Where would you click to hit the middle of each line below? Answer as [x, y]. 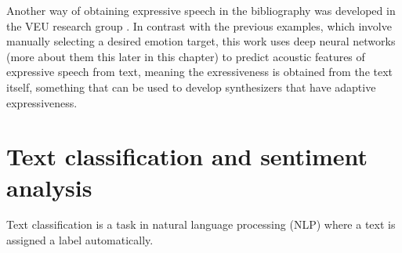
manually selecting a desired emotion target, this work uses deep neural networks [201, 41]
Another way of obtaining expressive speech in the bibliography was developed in [201, 10]
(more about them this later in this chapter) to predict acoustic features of [186, 56]
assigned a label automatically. [80, 240]
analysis [49, 187]
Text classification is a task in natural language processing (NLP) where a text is [201, 224]
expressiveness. [42, 102]
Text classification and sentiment [187, 156]
